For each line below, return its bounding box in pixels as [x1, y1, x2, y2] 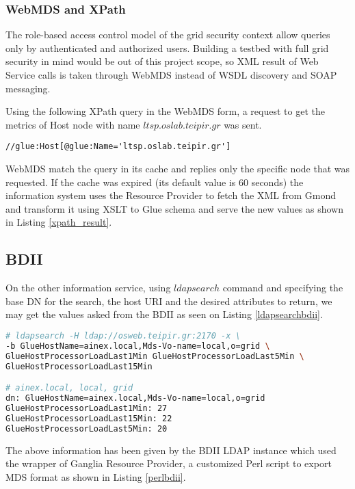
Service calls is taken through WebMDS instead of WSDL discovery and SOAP [5, 68, 337, 81]
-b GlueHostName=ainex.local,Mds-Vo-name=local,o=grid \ [5, 341, 270, 351]
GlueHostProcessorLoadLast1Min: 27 [5, 403, 168, 413]
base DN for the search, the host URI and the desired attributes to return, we [5, 293, 332, 308]
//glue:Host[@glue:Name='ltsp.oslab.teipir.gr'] [5, 142, 231, 152]
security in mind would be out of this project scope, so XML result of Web [5, 54, 319, 68]
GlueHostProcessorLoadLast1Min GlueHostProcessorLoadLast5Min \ [5, 351, 304, 361]
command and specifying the [222, 280, 343, 295]
